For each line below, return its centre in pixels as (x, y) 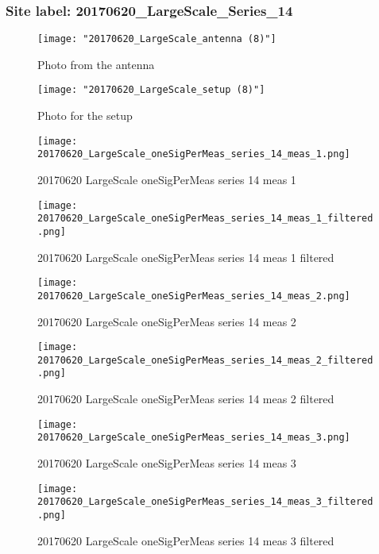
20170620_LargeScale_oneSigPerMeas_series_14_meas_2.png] (194, 296)
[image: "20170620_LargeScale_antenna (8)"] (157, 39)
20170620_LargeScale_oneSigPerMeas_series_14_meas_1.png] (194, 154)
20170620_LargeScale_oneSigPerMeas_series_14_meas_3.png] (194, 438)
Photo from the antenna (96, 64)
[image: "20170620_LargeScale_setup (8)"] (151, 90)
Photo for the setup (85, 115)
